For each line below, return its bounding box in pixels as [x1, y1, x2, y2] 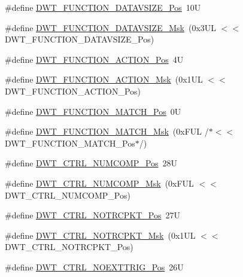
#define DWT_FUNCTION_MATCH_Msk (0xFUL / [5, 125, 209, 138]
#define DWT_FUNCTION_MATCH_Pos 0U [5, 105, 181, 117]
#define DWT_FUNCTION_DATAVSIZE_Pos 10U [5, 1, 201, 13]
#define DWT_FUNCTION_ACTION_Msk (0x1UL [5, 73, 203, 86]
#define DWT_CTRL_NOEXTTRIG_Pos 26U [5, 260, 184, 273]
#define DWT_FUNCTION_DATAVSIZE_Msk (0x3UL [5, 21, 217, 34]
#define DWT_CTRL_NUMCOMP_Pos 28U [5, 157, 178, 169]
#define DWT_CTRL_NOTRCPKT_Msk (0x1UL [5, 229, 196, 241]
